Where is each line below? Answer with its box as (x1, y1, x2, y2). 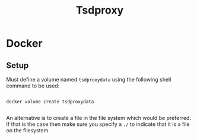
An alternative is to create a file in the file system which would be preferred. (6, 115, 192, 121)
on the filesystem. (6, 127, 50, 134)
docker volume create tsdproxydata (6, 99, 94, 105)
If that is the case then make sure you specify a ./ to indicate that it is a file (6, 121, 190, 128)
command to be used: (6, 82, 60, 89)
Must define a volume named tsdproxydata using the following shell (6, 76, 171, 83)
